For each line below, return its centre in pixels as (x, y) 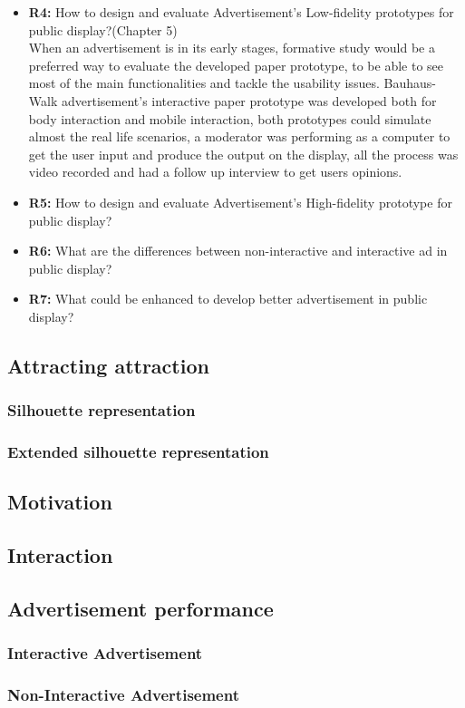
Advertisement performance (140, 608)
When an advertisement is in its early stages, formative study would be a (232, 48)
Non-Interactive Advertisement (123, 695)
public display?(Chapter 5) (103, 29)
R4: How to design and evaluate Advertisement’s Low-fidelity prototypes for (241, 12)
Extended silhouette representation (138, 452)
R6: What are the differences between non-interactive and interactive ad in (238, 251)
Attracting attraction (108, 365)
